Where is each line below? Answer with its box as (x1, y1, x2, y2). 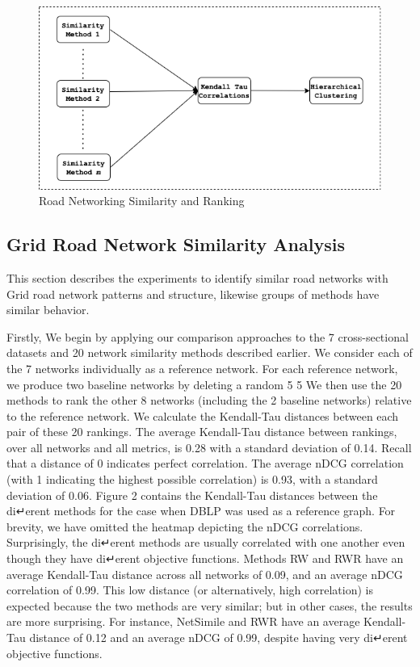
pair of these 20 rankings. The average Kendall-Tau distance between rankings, (6, 423, 397, 440)
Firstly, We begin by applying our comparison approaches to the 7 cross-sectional (6, 328, 409, 345)
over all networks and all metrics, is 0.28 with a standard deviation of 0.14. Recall (6, 438, 412, 455)
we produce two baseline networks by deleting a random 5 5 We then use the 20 (6, 375, 402, 392)
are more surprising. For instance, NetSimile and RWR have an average (6, 613, 360, 630)
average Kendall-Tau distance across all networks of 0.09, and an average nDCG (6, 565, 403, 582)
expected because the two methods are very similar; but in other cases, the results (6, 597, 413, 614)
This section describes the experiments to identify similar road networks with (6, 269, 388, 286)
